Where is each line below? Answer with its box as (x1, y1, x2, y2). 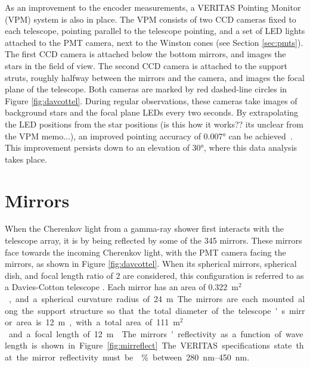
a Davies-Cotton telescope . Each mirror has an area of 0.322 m (5, 281, 238, 293)
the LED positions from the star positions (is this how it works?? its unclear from (5, 117, 303, 130)
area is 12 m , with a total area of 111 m (16, 316, 180, 328)
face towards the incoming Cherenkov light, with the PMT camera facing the (5, 245, 286, 258)
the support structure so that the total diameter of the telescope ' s (21, 304, 285, 316)
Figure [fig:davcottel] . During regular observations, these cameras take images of (5, 94, 297, 107)
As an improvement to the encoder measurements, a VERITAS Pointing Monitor (5, 1, 301, 13)
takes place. (5, 153, 47, 165)
